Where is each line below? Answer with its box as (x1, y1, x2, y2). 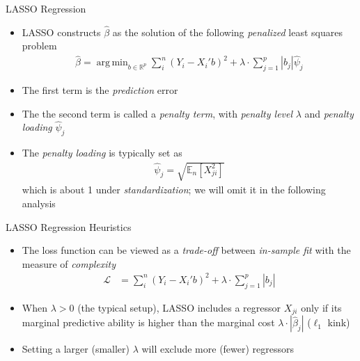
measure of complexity (22, 256, 116, 271)
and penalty (304, 106, 354, 120)
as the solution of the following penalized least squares (112, 24, 343, 39)
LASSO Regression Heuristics (6, 219, 132, 234)
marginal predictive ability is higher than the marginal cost (22, 315, 275, 330)
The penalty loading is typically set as (22, 145, 182, 160)
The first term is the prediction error (22, 83, 178, 97)
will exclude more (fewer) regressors (141, 342, 295, 356)
